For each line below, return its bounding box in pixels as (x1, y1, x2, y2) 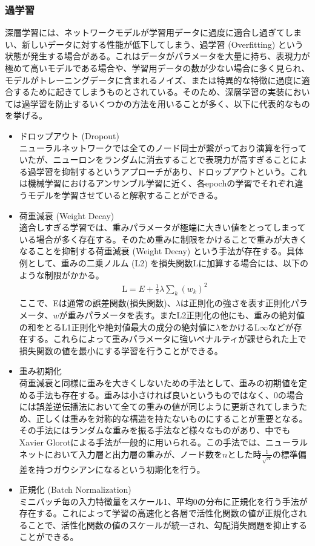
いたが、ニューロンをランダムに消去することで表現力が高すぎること (19, 153, 291, 166)
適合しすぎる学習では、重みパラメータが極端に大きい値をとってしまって (19, 221, 306, 234)
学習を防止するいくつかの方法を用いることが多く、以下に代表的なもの (30, 97, 310, 110)
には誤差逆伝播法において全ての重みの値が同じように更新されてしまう (19, 400, 299, 413)
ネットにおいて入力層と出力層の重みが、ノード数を (19, 447, 223, 460)
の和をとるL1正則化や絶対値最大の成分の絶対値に (19, 320, 216, 333)
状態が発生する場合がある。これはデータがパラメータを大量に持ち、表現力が (5, 50, 310, 62)
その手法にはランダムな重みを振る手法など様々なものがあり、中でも (19, 424, 291, 436)
